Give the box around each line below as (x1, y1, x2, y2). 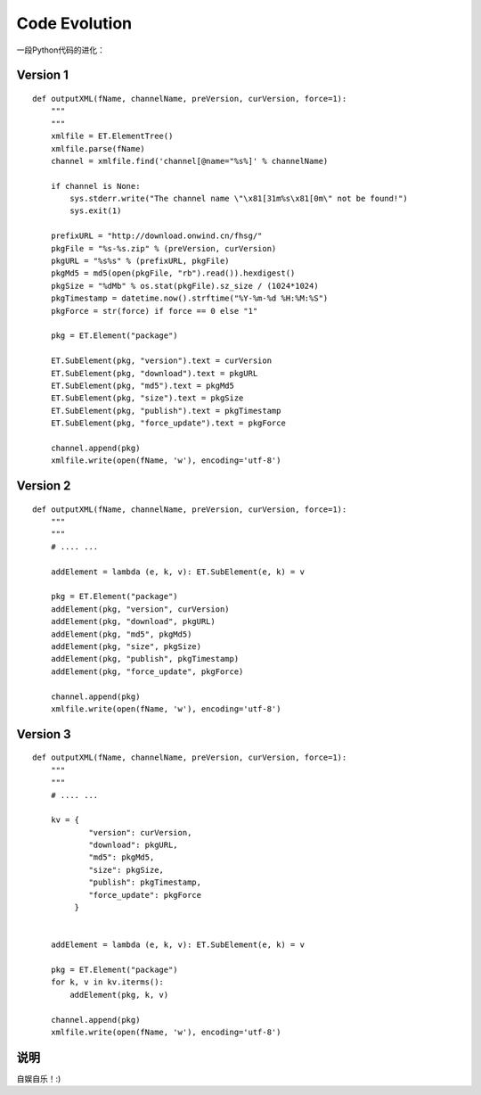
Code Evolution (16, 13, 133, 33)
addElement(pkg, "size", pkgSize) (50, 641, 202, 651)
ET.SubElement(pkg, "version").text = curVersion (50, 356, 272, 366)
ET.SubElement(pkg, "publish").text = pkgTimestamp (50, 406, 281, 416)
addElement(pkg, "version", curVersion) (50, 604, 231, 614)
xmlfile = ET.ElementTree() (50, 131, 174, 142)
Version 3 (16, 727, 71, 742)
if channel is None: (50, 181, 141, 191)
